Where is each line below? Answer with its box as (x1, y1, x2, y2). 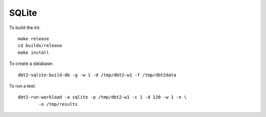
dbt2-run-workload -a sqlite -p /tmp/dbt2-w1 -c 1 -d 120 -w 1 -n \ (18, 94, 187, 100)
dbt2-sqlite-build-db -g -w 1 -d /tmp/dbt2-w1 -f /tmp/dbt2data (18, 72, 177, 78)
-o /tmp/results (38, 101, 78, 107)
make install (18, 50, 49, 55)
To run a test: (9, 83, 36, 88)
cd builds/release (18, 43, 63, 49)
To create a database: (9, 60, 54, 66)
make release (18, 36, 49, 41)
